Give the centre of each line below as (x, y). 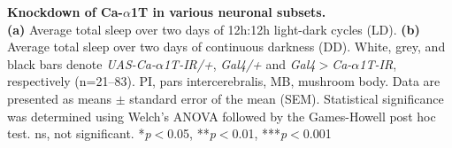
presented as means (60, 98)
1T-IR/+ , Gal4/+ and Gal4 (239, 63)
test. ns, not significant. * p (79, 133)
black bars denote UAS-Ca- (81, 63)
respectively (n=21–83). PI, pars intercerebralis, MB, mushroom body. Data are (224, 81)
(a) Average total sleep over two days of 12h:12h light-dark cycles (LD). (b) (214, 29)
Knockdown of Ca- (65, 12)
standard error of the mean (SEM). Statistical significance (287, 98)
